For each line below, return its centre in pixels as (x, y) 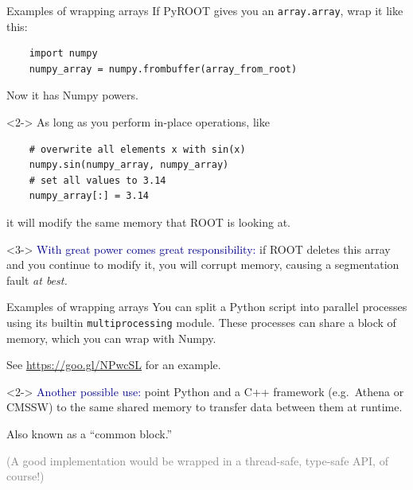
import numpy (63, 54)
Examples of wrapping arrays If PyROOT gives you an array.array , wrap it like (205, 10)
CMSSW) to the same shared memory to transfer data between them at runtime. (205, 407)
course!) (25, 476)
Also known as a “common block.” (90, 434)
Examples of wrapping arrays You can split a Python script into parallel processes (207, 307)
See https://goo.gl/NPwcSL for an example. (114, 365)
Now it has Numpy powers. (72, 95)
